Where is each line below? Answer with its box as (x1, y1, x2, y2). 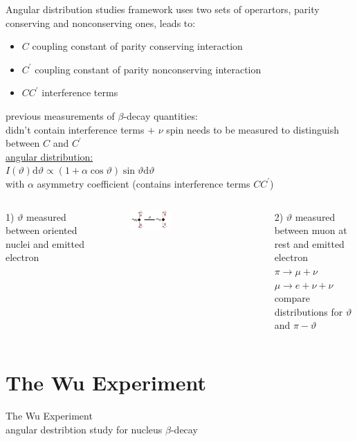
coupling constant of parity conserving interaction (32, 39, 243, 53)
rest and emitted (274, 236, 345, 251)
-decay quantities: (123, 108, 198, 123)
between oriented (6, 223, 77, 237)
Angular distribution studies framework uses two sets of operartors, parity (6, 2, 320, 16)
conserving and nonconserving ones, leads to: (6, 15, 196, 30)
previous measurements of (6, 108, 115, 123)
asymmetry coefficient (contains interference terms (37, 176, 250, 190)
